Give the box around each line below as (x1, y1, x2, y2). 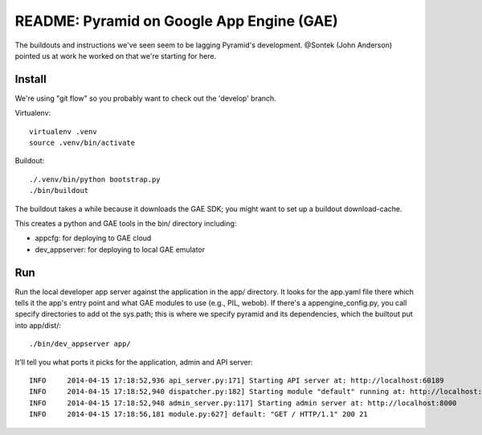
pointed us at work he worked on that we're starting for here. (14, 51, 217, 60)
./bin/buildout (29, 186, 89, 195)
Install (14, 72, 47, 86)
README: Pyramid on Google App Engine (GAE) (14, 12, 338, 30)
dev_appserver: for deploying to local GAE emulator (35, 244, 205, 254)
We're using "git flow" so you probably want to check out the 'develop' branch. (14, 93, 276, 103)
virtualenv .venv (29, 127, 97, 136)
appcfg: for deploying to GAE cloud (35, 233, 152, 243)
